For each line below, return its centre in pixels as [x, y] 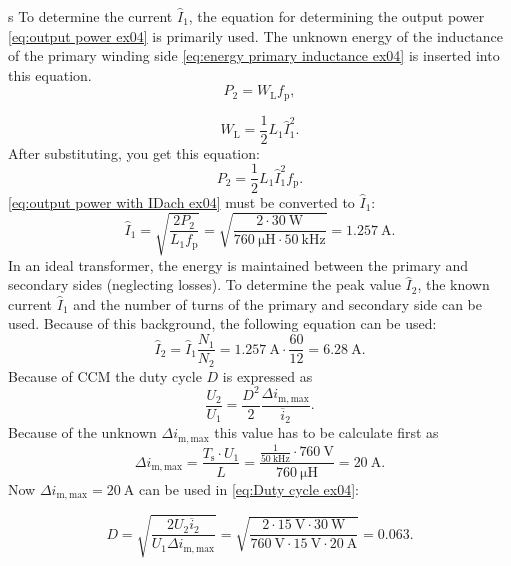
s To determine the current [90, 16]
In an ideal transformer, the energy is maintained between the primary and [238, 264]
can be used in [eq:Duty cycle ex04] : [248, 488]
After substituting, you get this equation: [134, 152]
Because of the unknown [82, 432]
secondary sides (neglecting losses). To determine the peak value [204, 284]
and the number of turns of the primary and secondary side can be [278, 303]
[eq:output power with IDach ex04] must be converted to [181, 201]
